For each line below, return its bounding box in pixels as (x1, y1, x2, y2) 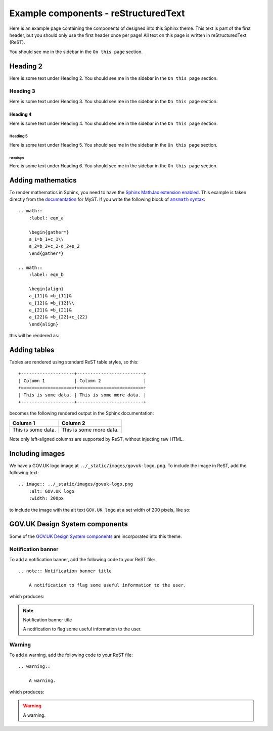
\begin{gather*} (28, 229, 69, 235)
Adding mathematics (9, 176, 77, 185)
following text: (9, 470, 39, 476)
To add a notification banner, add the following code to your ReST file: (9, 556, 155, 562)
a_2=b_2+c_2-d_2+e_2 (28, 243, 80, 249)
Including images (9, 449, 65, 458)
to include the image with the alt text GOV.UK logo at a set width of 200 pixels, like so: (9, 507, 191, 513)
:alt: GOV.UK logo (28, 488, 75, 494)
